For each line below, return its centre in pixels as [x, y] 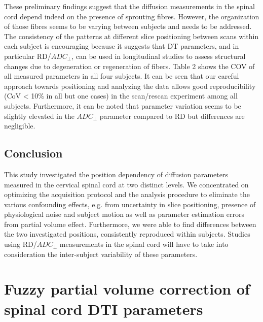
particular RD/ [28, 56]
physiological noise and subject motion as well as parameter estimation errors [124, 214]
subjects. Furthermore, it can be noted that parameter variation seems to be [123, 105]
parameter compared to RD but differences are [172, 116]
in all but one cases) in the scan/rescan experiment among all [142, 96]
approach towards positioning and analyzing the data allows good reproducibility [130, 86]
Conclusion [33, 153]
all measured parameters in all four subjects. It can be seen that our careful [122, 76]
